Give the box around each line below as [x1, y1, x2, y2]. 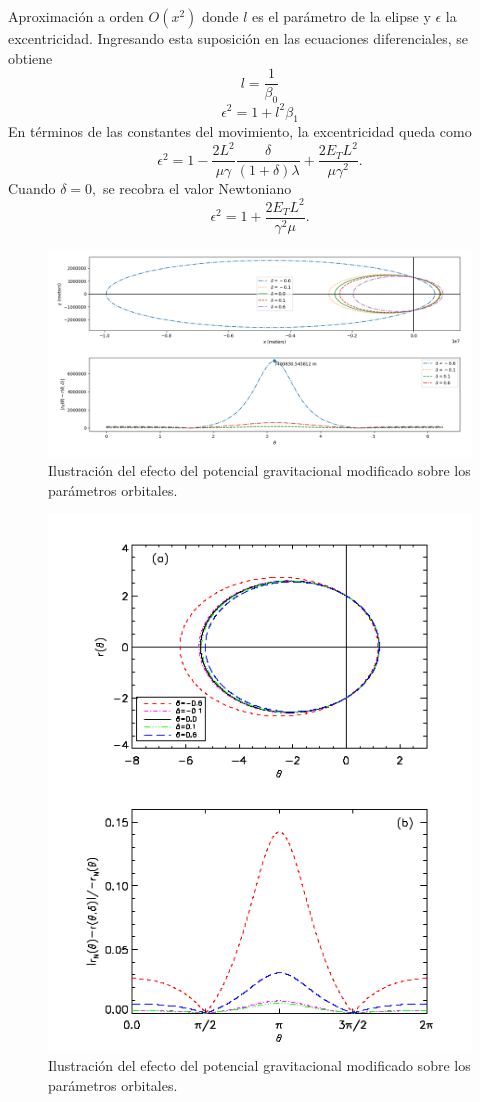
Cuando [8, 177, 56, 198]
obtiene [8, 47, 53, 68]
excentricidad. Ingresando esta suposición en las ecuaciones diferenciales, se [8, 28, 468, 48]
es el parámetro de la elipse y [252, 6, 431, 26]
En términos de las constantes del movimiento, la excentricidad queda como [8, 121, 472, 142]
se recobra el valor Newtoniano [102, 177, 292, 198]
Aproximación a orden [8, 6, 144, 26]
